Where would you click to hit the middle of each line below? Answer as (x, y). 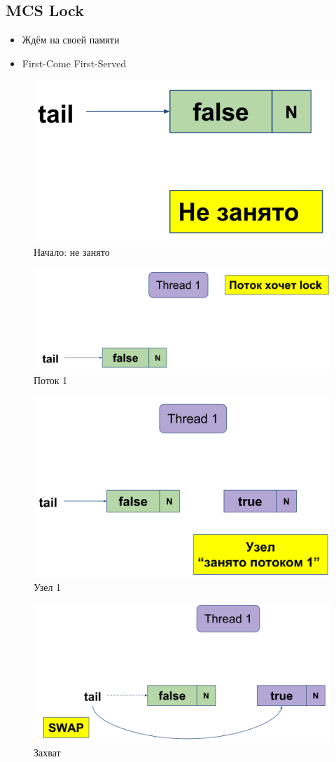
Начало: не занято (72, 251)
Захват (47, 752)
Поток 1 (51, 380)
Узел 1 (48, 587)
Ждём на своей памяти (71, 40)
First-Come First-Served (74, 63)
